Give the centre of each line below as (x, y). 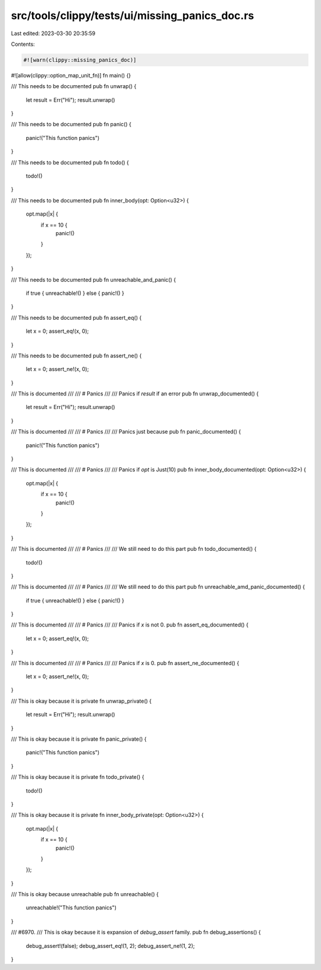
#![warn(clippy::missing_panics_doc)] (80, 60)
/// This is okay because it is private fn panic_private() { (79, 739)
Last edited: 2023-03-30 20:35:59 (53, 33)
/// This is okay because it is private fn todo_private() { (78, 777)
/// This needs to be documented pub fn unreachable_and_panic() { (94, 279)
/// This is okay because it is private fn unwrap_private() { (81, 701)
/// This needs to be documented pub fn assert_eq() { (76, 317)
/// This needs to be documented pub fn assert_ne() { (76, 355)
